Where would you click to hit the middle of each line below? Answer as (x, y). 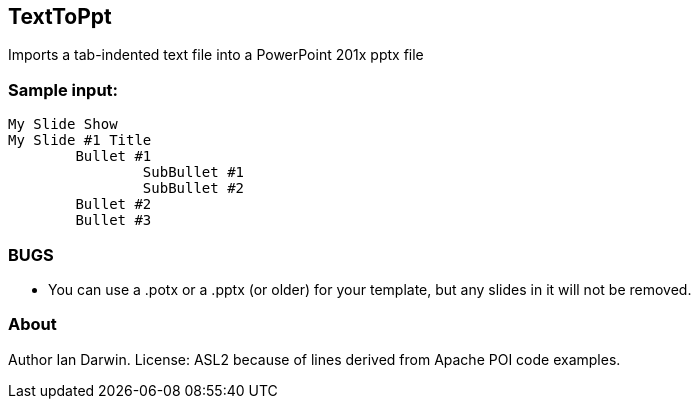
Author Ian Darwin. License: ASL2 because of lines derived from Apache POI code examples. (314, 359)
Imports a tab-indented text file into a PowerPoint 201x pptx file (216, 55)
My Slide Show (63, 124)
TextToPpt (60, 16)
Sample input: (63, 89)
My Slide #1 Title (80, 140)
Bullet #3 (113, 220)
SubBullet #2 (193, 188)
